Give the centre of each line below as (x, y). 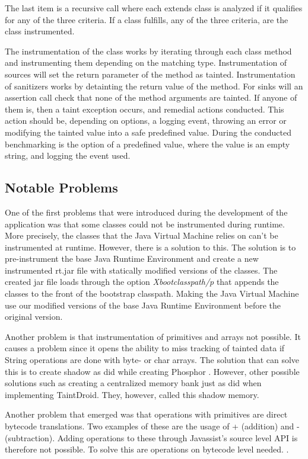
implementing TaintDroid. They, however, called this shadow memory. (132, 394)
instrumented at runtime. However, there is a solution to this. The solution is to (150, 247)
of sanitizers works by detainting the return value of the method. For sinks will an (154, 86)
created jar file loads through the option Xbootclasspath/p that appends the (142, 282)
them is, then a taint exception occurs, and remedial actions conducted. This (145, 109)
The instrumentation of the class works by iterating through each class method (148, 51)
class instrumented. (40, 31)
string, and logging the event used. (68, 155)
